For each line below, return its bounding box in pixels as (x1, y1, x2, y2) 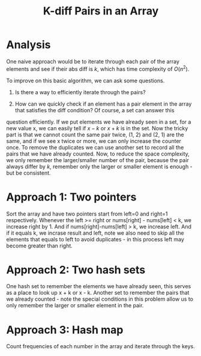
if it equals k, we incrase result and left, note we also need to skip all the (6, 229, 184, 237)
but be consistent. (6, 169, 51, 176)
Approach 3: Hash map (6, 323, 124, 337)
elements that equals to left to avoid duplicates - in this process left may (6, 235, 185, 243)
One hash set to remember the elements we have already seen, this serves (6, 283, 191, 290)
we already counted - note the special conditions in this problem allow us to (6, 295, 194, 303)
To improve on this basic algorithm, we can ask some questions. (6, 77, 165, 84)
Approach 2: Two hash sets (6, 263, 146, 277)
